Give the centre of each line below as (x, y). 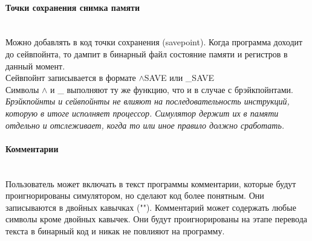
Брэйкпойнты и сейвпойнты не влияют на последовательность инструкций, (148, 101)
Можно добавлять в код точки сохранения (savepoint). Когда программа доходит (154, 42)
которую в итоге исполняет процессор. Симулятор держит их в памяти (142, 113)
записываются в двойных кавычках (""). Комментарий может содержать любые (151, 207)
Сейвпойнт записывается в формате (71, 78)
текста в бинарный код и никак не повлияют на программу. (115, 230)
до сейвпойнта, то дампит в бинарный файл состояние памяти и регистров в (147, 53)
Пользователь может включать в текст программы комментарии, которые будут (151, 183)
